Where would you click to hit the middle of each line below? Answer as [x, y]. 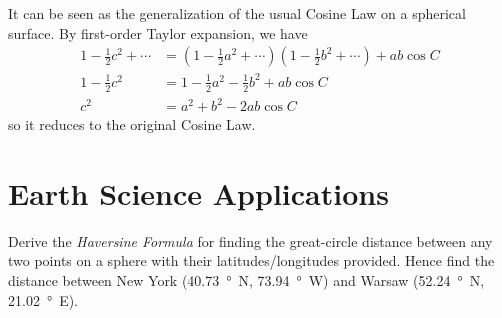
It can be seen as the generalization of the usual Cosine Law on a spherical [237, 13]
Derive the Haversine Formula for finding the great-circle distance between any [250, 240]
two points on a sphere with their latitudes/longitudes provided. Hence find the [251, 260]
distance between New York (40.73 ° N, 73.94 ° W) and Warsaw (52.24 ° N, [246, 280]
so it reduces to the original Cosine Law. [132, 124]
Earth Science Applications [198, 192]
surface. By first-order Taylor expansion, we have [158, 32]
